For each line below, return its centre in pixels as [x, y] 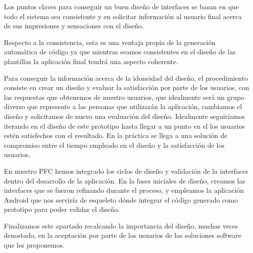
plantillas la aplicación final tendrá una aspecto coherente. [91, 61]
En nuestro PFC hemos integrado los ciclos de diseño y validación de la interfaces [126, 171]
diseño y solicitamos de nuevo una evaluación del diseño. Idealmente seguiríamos [125, 116]
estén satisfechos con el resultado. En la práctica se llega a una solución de [116, 135]
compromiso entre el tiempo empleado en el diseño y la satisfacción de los [114, 145]
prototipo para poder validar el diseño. [62, 209]
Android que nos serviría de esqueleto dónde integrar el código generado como [121, 199]
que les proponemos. [34, 245]
